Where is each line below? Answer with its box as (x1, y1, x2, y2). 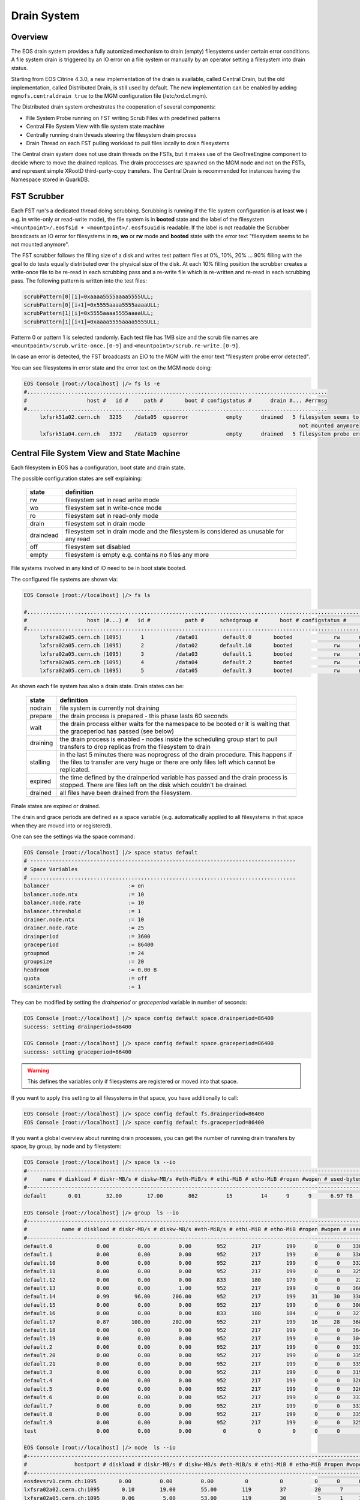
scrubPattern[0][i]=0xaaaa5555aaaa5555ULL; (23, 293, 154, 300)
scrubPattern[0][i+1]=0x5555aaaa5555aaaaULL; (23, 301, 160, 308)
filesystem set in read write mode (65, 496, 160, 504)
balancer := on (23, 883, 144, 889)
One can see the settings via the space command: (11, 833, 135, 840)
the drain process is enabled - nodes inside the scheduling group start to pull (59, 735, 278, 743)
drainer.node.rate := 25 (23, 925, 144, 931)
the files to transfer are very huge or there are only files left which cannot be (59, 758, 275, 766)
